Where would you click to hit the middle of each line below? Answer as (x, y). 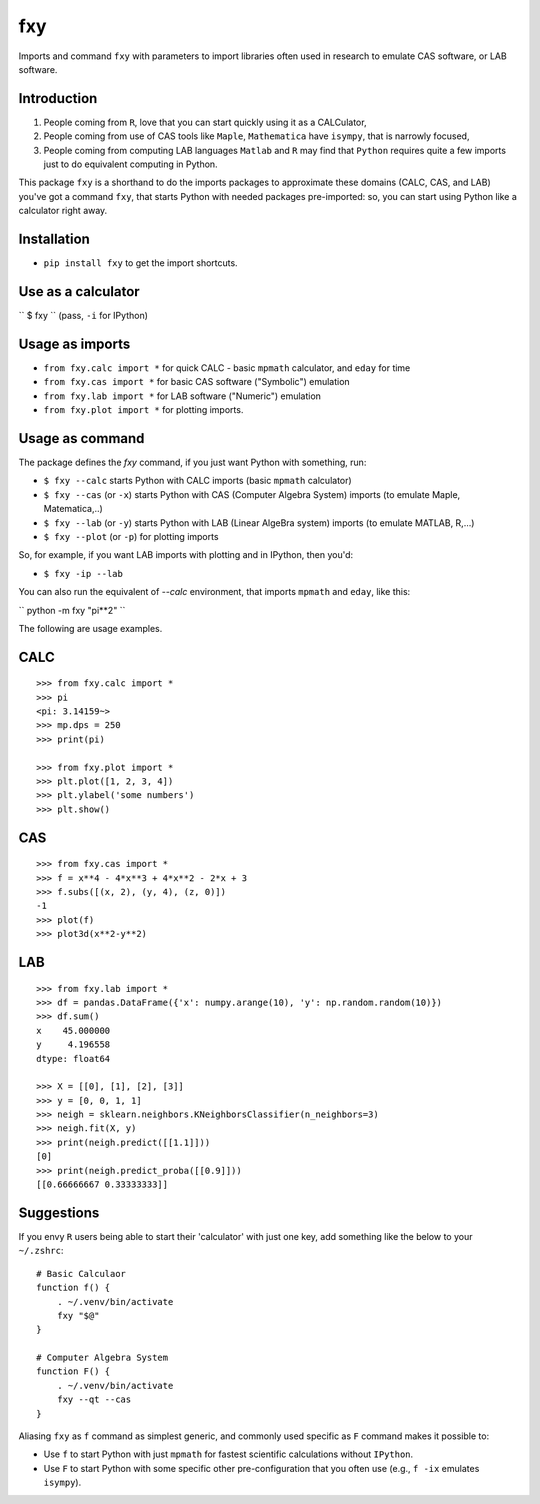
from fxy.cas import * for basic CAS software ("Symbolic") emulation (196, 382)
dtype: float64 (73, 1058)
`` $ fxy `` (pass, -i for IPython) (83, 315)
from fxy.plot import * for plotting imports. (143, 410)
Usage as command (81, 438)
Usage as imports (74, 343)
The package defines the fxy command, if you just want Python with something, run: (192, 462)
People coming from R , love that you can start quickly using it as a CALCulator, (205, 122)
